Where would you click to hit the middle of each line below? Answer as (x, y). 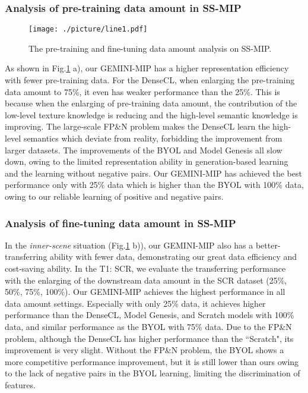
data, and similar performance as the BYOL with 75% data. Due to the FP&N (148, 326)
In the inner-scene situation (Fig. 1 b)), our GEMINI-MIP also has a (129, 245)
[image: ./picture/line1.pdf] (88, 29)
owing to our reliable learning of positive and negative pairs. (114, 196)
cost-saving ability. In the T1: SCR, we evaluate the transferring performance (145, 268)
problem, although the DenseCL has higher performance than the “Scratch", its (149, 338)
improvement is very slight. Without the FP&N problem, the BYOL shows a (145, 350)
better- (268, 245)
